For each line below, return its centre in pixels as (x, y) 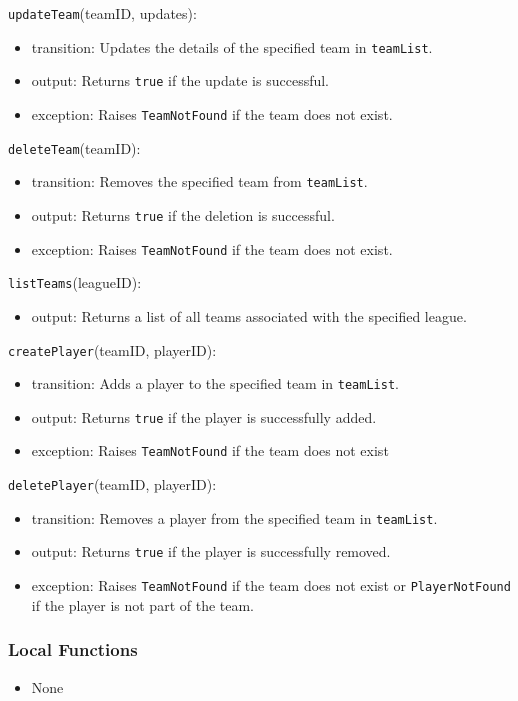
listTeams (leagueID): (75, 282)
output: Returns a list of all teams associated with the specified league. (249, 315)
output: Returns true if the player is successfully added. (204, 416)
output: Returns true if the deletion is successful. (183, 214)
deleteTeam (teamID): (74, 147)
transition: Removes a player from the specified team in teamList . (234, 517)
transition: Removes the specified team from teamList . (199, 181)
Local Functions (73, 649)
